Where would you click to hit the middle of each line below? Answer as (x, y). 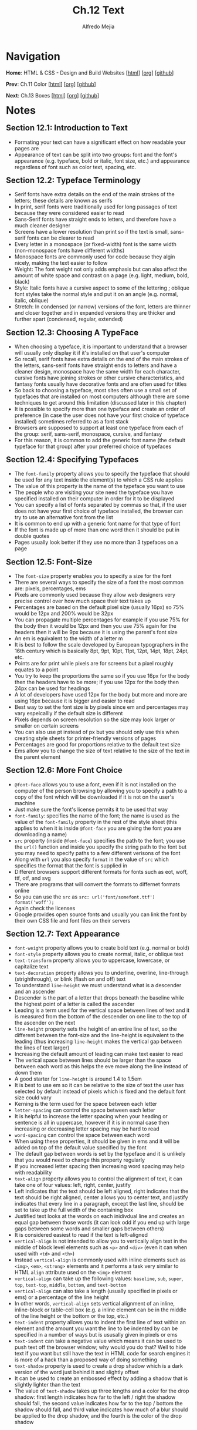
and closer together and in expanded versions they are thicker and (95, 313)
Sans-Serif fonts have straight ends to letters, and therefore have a (95, 219)
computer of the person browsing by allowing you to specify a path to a (101, 790)
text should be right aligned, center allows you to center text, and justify (101, 1197)
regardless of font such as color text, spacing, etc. (75, 167)
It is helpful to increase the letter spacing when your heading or (91, 1116)
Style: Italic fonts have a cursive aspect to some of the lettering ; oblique (102, 288)
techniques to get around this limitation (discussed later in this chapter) (101, 402)
